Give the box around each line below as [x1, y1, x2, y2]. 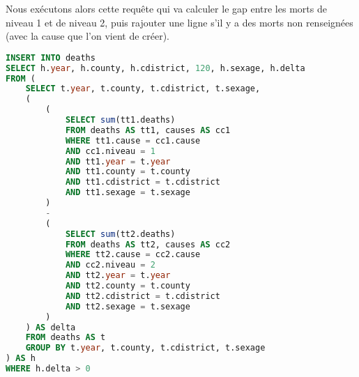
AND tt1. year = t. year [65, 156, 171, 167]
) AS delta [25, 322, 76, 332]
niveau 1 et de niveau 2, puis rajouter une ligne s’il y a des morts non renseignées [6, 15, 353, 29]
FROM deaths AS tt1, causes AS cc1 [65, 125, 231, 135]
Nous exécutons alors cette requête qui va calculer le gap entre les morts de [6, 1, 327, 15]
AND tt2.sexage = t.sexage [65, 301, 190, 311]
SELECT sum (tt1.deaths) [65, 115, 176, 125]
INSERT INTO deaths [6, 52, 96, 63]
